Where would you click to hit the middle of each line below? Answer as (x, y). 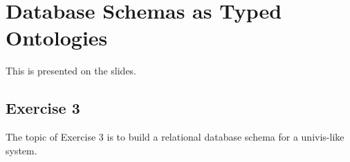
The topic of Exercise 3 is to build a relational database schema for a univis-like (175, 137)
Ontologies (57, 38)
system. (21, 150)
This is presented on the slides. (71, 71)
